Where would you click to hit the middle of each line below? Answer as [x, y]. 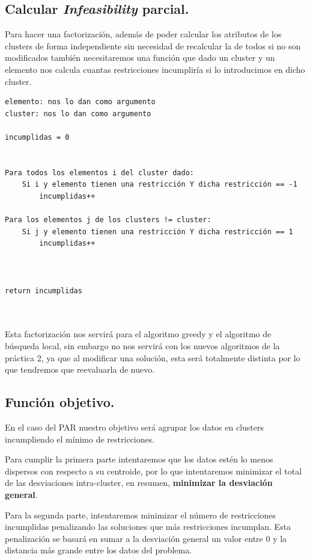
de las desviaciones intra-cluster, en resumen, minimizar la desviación [139, 483]
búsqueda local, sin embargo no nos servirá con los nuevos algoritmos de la [142, 346]
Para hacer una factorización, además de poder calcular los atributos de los [143, 34]
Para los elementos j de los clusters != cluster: [108, 220]
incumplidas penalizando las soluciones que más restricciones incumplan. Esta [148, 527]
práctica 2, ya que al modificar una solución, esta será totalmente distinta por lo [153, 357]
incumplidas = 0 [37, 137]
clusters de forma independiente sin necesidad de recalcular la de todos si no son [153, 45]
